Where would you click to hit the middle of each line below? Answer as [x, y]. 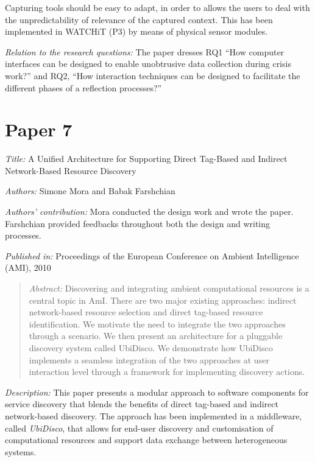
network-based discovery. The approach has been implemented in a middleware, [154, 415]
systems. [21, 451]
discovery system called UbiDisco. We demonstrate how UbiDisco [151, 348]
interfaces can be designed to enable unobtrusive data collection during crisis [148, 64]
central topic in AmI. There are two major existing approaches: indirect [163, 300]
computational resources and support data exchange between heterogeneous [146, 440]
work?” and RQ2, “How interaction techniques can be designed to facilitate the [153, 75]
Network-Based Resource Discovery [71, 170]
